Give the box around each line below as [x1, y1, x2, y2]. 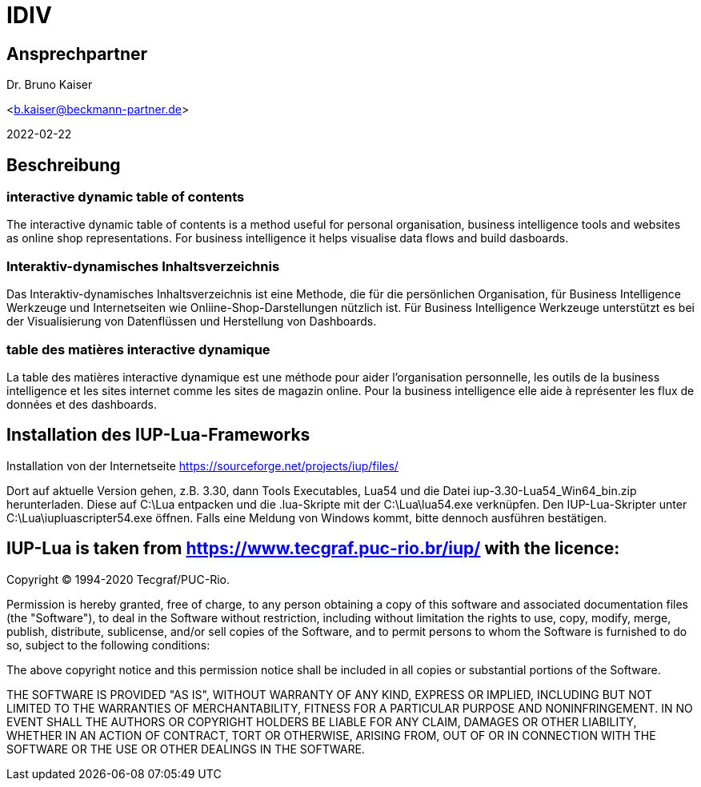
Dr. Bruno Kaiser [6, 78, 93, 92]
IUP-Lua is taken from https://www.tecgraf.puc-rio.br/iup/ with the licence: [6, 538, 620, 559]
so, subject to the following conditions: [6, 637, 210, 652]
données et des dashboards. [6, 397, 158, 411]
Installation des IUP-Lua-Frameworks [6, 425, 310, 445]
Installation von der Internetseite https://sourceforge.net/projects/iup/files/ [6, 458, 399, 473]
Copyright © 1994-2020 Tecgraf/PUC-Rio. [6, 572, 230, 586]
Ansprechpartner [6, 43, 148, 64]
